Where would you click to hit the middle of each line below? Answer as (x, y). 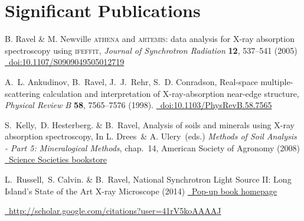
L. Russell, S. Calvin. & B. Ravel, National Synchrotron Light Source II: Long (148, 179)
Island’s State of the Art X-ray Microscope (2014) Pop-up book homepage (141, 191)
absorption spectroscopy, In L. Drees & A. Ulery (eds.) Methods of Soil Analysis (151, 136)
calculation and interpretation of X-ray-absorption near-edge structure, (171, 93)
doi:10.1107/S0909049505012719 (66, 62)
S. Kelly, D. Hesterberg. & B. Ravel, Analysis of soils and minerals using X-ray (150, 124)
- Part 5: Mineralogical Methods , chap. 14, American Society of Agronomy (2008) (152, 147)
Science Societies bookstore (58, 159)
